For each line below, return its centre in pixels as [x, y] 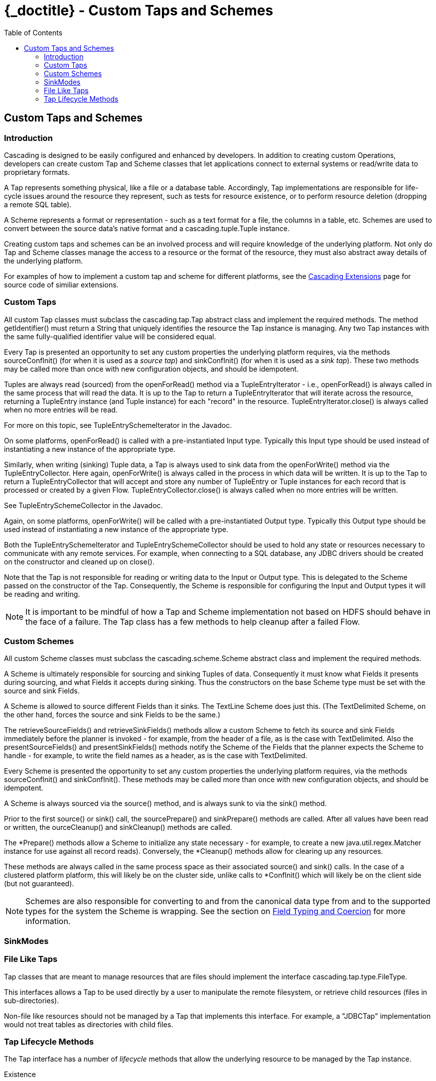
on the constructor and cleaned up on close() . [79, 561]
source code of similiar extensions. [61, 284]
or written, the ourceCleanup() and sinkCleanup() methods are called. [118, 827]
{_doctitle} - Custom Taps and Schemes [139, 10]
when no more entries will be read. [61, 409]
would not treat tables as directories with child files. [89, 1024]
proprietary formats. [37, 172]
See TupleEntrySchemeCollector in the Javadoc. [83, 505]
